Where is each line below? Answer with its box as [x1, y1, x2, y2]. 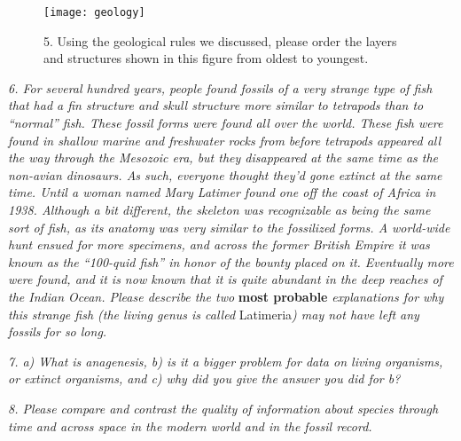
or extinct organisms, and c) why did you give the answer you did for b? [8, 369, 401, 388]
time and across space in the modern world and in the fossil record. [8, 416, 372, 435]
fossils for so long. [8, 322, 107, 341]
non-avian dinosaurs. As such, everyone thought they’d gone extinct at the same [8, 165, 442, 184]
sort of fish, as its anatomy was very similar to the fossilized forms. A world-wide [8, 217, 450, 236]
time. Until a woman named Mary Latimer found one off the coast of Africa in [8, 183, 436, 201]
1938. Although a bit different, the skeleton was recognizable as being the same [8, 201, 431, 218]
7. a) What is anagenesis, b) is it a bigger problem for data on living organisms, [8, 351, 443, 370]
